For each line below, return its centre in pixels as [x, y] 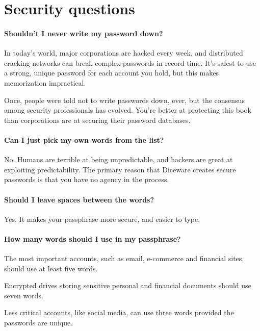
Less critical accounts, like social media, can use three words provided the [119, 312]
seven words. [24, 295]
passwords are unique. [38, 323]
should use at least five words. [51, 268]
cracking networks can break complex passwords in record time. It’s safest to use [130, 62]
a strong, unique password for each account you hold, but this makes [111, 73]
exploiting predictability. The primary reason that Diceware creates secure [120, 169]
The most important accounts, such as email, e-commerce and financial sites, [124, 258]
